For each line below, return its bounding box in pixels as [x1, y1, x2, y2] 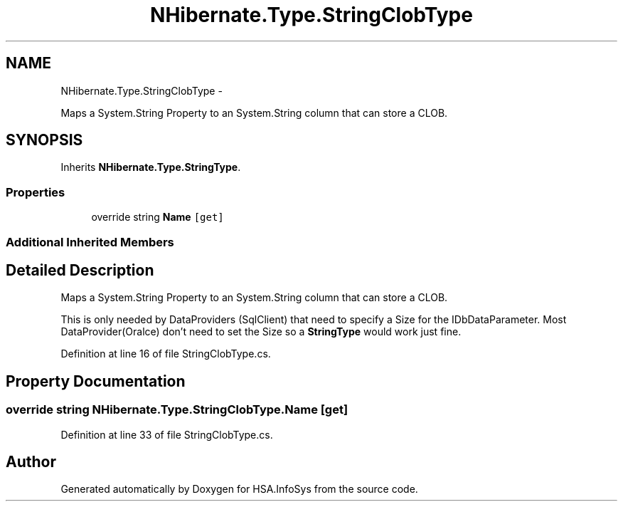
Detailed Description [6, 261, 154, 279]
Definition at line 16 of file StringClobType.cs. [60, 347, 271, 360]
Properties [6, 184, 65, 199]
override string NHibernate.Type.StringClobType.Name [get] [6, 402, 348, 417]
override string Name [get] [91, 211, 224, 224]
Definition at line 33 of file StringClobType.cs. [60, 428, 273, 441]
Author [6, 453, 56, 471]
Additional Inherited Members [6, 234, 174, 249]
